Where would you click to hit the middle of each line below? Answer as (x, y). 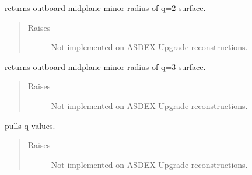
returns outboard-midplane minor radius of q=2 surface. (105, 8)
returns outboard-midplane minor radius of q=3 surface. (105, 66)
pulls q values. (30, 125)
